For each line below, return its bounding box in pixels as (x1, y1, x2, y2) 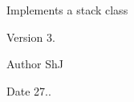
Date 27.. (6, 82, 51, 99)
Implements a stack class (6, 2, 128, 18)
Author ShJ (6, 55, 64, 72)
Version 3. (6, 28, 55, 45)
